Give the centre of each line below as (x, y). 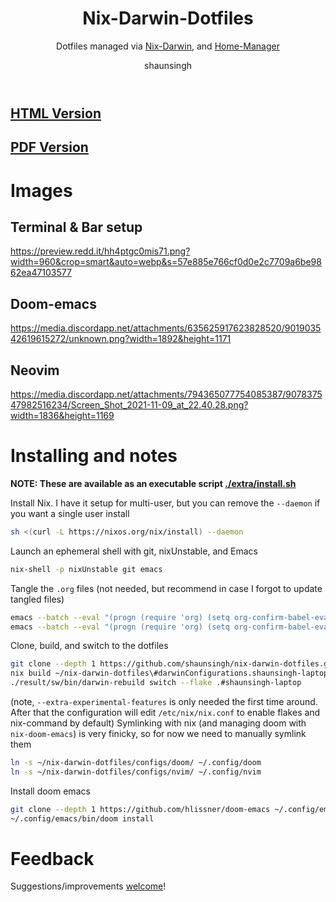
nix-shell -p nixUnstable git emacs (86, 569)
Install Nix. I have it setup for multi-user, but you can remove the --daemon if (165, 503)
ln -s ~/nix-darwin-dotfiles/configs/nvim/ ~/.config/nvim (136, 772)
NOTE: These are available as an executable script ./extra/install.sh (153, 483)
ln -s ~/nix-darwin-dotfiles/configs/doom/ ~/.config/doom (136, 763)
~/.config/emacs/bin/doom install (82, 818)
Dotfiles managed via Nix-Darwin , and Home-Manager (168, 46)
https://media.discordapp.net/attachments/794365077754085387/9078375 (166, 394)
